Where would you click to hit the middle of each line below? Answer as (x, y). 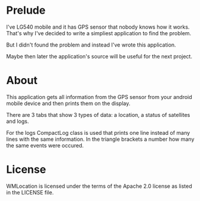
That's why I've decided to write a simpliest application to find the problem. (99, 33)
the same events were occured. (45, 145)
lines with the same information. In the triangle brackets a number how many (100, 139)
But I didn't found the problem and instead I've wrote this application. (91, 45)
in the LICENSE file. (30, 192)
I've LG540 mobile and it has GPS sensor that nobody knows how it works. (98, 27)
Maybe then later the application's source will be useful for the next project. (99, 56)
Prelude (26, 10)
